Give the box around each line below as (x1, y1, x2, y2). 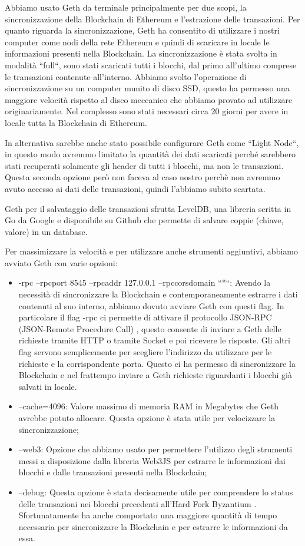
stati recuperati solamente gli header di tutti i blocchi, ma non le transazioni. (5, 159, 284, 171)
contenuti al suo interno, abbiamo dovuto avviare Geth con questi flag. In (18, 299, 284, 312)
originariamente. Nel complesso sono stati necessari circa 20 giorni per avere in (5, 105, 289, 117)
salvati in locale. (18, 380, 77, 392)
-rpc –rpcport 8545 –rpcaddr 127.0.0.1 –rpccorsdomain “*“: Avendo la (18, 276, 271, 289)
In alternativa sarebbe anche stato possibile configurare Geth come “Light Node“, (5, 136, 299, 148)
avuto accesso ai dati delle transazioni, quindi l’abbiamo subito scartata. (5, 182, 266, 194)
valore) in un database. (5, 225, 88, 237)
